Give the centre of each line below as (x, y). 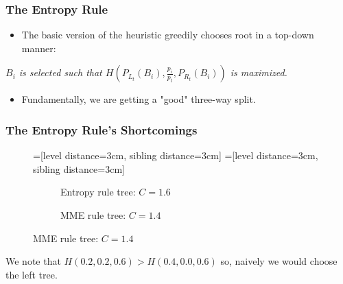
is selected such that (60, 72)
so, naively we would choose (279, 261)
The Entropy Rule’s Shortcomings (102, 129)
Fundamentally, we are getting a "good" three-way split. (139, 99)
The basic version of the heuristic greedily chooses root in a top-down (168, 35)
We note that (33, 261)
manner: (39, 48)
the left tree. (32, 274)
